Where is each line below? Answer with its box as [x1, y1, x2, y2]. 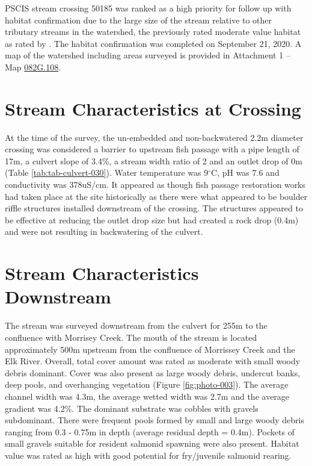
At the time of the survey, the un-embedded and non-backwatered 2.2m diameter [5, 131, 304, 143]
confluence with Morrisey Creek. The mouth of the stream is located [5, 331, 257, 343]
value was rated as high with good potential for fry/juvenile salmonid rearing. [5, 449, 292, 461]
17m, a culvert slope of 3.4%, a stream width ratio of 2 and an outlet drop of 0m [5, 154, 302, 167]
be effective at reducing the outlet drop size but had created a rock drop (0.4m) [5, 213, 299, 226]
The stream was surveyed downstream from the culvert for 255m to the [5, 319, 268, 332]
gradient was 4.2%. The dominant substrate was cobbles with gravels [5, 402, 258, 414]
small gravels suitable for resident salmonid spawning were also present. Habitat [5, 437, 299, 450]
